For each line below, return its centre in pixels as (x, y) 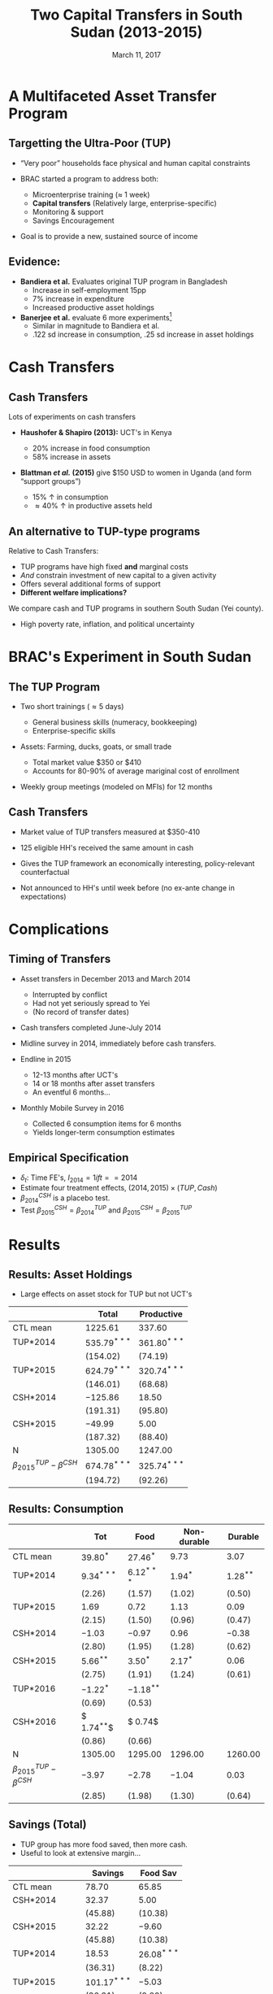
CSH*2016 (35, 1722)
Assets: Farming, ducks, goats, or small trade (96, 747)
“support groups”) (50, 481)
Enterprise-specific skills (74, 731)
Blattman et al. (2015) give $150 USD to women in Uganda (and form (136, 472)
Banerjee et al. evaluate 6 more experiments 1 (96, 316)
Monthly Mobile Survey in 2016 (72, 1108)
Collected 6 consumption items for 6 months (107, 1123)
